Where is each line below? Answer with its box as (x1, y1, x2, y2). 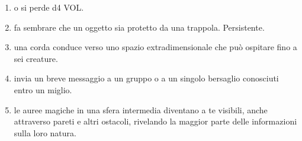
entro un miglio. (14, 83, 72, 96)
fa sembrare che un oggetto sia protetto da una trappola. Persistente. (14, 21, 265, 33)
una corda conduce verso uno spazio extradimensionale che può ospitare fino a (14, 41, 297, 53)
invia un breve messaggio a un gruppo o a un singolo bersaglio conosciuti (14, 72, 279, 84)
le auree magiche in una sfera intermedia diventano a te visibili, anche (14, 103, 268, 116)
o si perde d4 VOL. (14, 1, 84, 13)
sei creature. (14, 52, 58, 64)
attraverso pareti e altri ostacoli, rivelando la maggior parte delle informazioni (14, 115, 297, 127)
